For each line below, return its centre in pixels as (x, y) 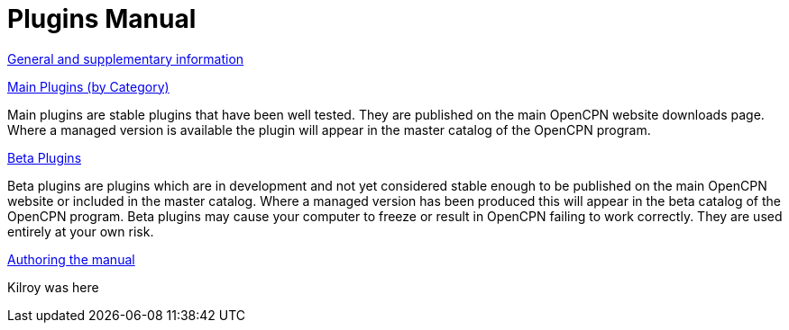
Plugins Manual (102, 19)
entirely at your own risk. (81, 231)
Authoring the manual (71, 259)
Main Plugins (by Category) (88, 86)
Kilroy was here (53, 287)
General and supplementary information (126, 58)
